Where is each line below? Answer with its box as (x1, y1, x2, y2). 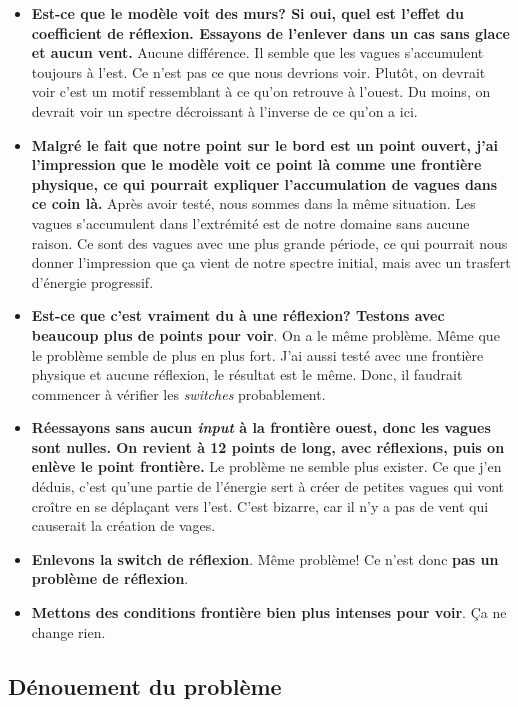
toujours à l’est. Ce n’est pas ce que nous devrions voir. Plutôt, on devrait (31, 61, 486, 82)
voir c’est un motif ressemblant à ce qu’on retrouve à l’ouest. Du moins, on (31, 81, 491, 102)
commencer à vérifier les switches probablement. (31, 383, 326, 404)
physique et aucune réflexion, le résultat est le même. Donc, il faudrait (31, 364, 463, 385)
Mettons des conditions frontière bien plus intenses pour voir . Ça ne (31, 602, 507, 623)
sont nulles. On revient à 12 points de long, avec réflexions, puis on (31, 436, 505, 457)
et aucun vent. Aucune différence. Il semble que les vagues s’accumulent (31, 42, 484, 63)
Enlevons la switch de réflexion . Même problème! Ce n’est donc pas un (31, 548, 499, 569)
